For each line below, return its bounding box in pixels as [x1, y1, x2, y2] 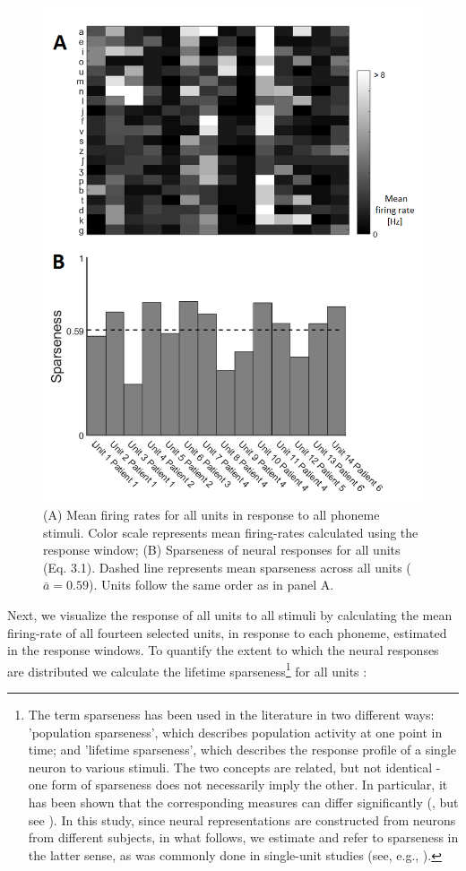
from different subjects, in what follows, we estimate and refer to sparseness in [28, 828, 459, 847]
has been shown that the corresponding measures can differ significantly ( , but [28, 792, 459, 811]
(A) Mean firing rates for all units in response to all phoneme [43, 504, 380, 523]
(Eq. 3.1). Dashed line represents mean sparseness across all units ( [43, 557, 411, 576]
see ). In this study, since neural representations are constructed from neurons [28, 810, 456, 829]
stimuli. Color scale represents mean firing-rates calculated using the [43, 522, 419, 541]
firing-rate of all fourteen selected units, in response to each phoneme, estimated [7, 623, 447, 642]
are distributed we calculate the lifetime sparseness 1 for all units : [7, 659, 367, 680]
